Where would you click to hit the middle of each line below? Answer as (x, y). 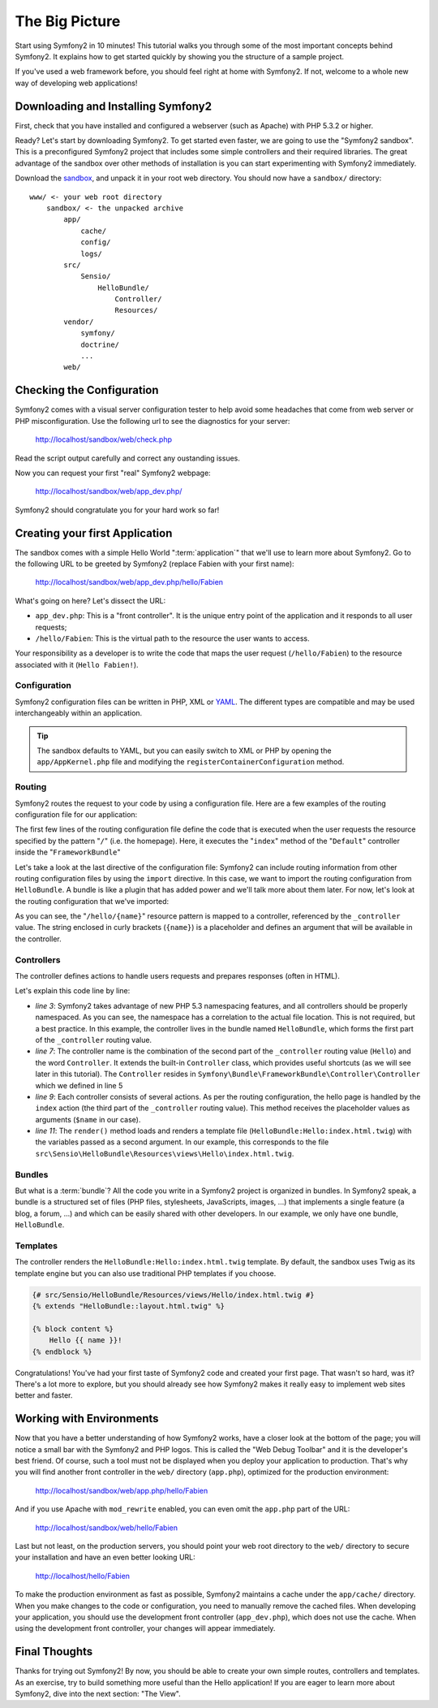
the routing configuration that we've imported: (92, 901)
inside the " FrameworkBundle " (68, 852)
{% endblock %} (62, 1351)
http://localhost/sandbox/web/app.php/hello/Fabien (122, 1490)
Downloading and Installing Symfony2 (114, 106)
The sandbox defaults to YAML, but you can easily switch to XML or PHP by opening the (184, 750)
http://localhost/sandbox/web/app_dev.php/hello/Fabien (129, 582)
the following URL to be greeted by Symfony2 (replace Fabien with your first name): (155, 564)
